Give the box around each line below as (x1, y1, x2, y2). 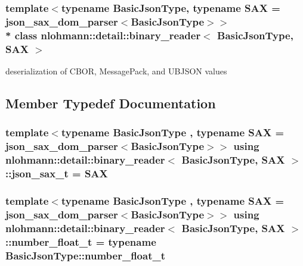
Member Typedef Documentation (5, 93, 216, 112)
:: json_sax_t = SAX (5, 166, 108, 181)
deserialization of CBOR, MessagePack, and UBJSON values (5, 64, 227, 77)
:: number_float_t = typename (5, 234, 156, 249)
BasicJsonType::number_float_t (5, 248, 166, 262)
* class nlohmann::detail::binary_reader (5, 27, 201, 42)
